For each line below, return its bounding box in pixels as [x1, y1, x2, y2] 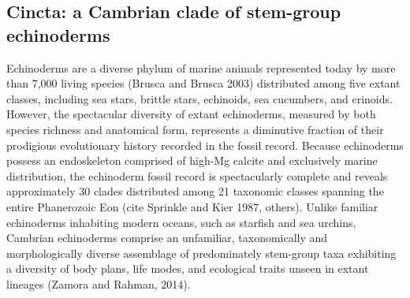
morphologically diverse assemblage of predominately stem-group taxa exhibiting [6, 244, 397, 261]
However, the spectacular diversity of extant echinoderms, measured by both [6, 106, 376, 122]
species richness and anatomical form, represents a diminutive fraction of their [6, 121, 384, 137]
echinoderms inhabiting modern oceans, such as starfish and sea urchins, [6, 214, 356, 230]
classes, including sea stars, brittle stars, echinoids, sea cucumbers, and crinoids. [6, 90, 393, 106]
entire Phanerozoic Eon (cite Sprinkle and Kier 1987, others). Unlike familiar [6, 198, 378, 214]
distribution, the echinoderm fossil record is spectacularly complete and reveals [6, 167, 388, 184]
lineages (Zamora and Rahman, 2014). [6, 275, 191, 292]
